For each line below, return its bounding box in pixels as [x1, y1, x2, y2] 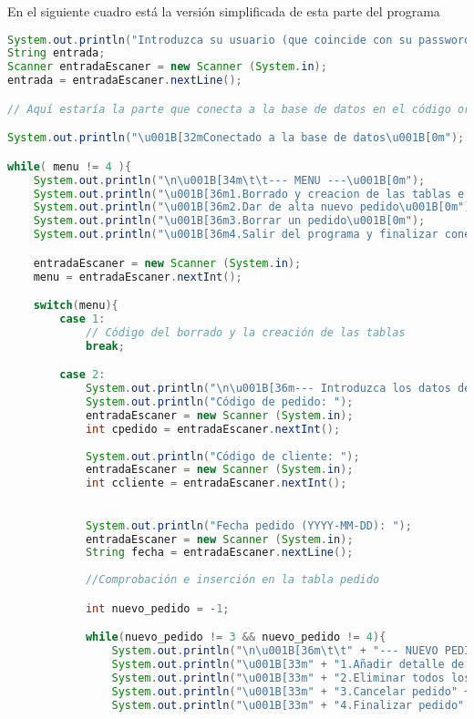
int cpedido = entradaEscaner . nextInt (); [85, 422, 341, 436]
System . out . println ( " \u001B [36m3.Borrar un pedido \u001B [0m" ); [33, 214, 426, 228]
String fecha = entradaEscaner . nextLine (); [85, 546, 354, 560]
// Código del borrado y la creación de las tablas [85, 325, 406, 339]
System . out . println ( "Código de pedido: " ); [85, 395, 354, 409]
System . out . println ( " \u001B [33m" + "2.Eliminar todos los [111, 671, 471, 684]
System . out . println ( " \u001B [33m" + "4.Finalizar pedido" [111, 698, 465, 712]
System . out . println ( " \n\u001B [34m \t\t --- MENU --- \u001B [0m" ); [33, 173, 426, 187]
